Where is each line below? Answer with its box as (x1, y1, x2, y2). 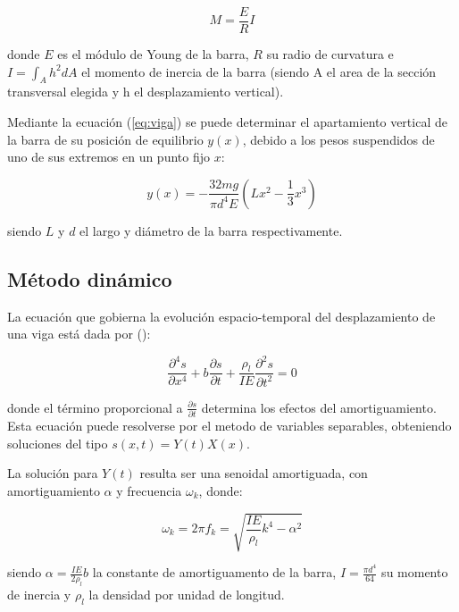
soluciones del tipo (7, 433, 108, 452)
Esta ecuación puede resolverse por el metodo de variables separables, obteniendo (7, 416, 452, 435)
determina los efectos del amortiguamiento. (201, 398, 437, 416)
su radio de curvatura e (266, 45, 394, 63)
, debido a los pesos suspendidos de (242, 130, 435, 148)
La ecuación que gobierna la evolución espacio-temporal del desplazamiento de (7, 306, 436, 325)
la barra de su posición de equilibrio (7, 130, 204, 148)
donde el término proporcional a (7, 398, 183, 416)
